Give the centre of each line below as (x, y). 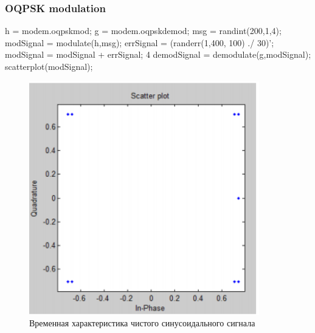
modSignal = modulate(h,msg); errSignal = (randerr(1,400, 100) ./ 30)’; (140, 42)
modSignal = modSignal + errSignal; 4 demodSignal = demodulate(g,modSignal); (158, 54)
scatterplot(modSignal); (49, 66)
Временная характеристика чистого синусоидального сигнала (142, 323)
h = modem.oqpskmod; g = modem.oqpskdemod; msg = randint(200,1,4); (143, 31)
